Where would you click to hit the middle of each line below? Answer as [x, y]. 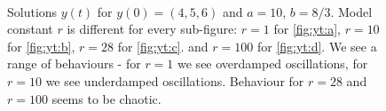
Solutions [32, 11]
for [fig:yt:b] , [41, 46]
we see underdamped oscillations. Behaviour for [175, 80]
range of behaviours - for [74, 63]
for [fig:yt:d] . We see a [317, 46]
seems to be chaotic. [106, 98]
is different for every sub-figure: [152, 29]
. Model [351, 11]
